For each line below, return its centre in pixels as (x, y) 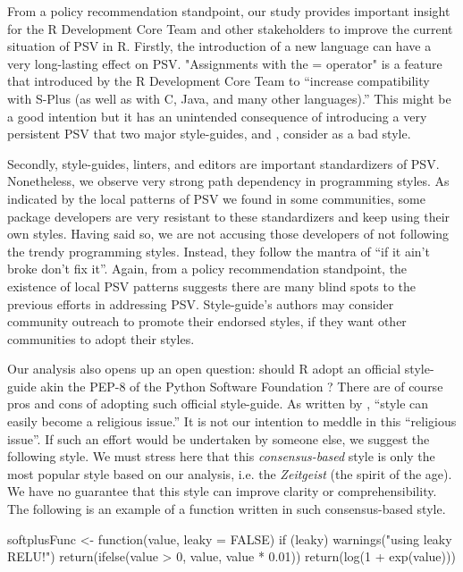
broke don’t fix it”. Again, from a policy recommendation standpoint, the (207, 269)
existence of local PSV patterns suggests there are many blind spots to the (211, 286)
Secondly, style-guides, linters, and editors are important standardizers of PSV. (223, 163)
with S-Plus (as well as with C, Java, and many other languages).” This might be (229, 98)
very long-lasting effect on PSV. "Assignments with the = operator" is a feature (225, 63)
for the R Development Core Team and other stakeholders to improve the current (230, 28)
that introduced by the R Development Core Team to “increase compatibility (219, 81)
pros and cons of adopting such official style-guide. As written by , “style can (218, 404)
